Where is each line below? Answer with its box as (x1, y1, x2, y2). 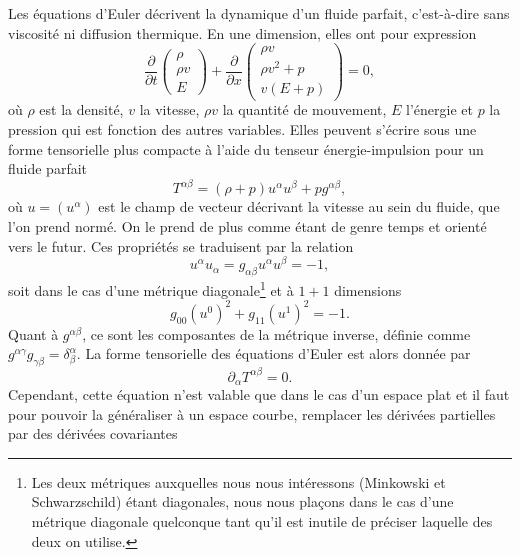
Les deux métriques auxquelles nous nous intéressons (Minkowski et (31, 471, 446, 492)
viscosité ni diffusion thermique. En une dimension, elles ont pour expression (8, 22, 477, 43)
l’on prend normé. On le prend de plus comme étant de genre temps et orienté (8, 215, 487, 236)
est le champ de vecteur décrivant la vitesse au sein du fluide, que (98, 196, 500, 217)
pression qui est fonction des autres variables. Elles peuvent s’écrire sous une (8, 119, 477, 140)
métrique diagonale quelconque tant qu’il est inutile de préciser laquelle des (31, 511, 493, 532)
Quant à (8, 323, 59, 344)
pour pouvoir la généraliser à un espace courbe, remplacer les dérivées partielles (8, 403, 496, 424)
